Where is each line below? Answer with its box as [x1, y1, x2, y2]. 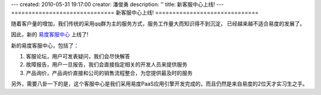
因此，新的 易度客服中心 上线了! [11, 31, 89, 38]
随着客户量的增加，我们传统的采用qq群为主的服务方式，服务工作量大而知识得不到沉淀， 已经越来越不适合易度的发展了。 [11, 20, 306, 27]
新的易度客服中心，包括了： [11, 42, 79, 49]
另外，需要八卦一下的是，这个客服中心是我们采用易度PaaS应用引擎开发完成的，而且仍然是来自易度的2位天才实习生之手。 [11, 80, 309, 87]
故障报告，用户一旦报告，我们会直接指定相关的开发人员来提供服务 [26, 61, 187, 68]
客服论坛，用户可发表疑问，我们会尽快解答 [26, 52, 130, 59]
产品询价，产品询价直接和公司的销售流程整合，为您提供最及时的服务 [26, 69, 193, 77]
